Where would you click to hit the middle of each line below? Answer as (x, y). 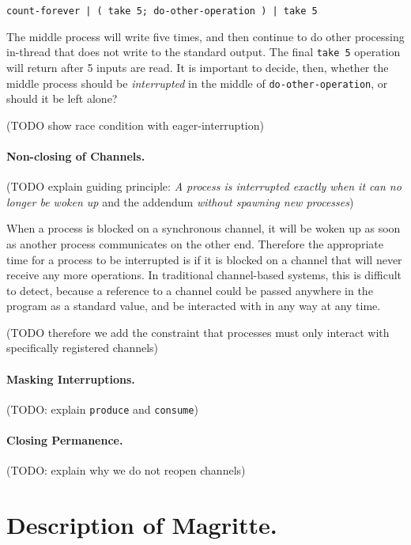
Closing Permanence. (65, 440)
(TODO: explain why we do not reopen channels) (126, 470)
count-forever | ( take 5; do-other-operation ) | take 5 (162, 11)
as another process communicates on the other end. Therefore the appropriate (195, 243)
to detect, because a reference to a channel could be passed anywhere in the (190, 290)
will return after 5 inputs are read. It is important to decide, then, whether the (198, 67)
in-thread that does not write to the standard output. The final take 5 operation (204, 52)
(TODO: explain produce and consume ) (102, 409)
